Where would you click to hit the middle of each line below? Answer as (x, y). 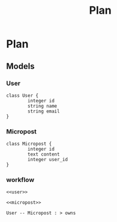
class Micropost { (29, 144)
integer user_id (48, 160)
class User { (22, 95)
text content (44, 154)
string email (44, 111)
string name (43, 106)
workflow (20, 180)
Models (20, 66)
